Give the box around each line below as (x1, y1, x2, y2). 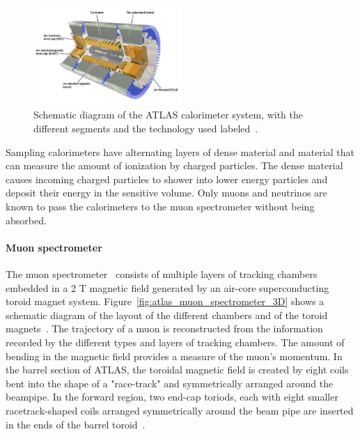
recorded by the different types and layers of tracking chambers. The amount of (6, 334, 345, 349)
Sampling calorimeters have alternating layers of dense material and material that (6, 144, 354, 159)
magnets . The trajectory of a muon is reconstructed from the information (6, 321, 323, 336)
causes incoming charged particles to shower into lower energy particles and (6, 171, 328, 186)
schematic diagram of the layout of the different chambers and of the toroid (6, 307, 328, 322)
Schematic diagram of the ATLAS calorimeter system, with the (33, 107, 303, 122)
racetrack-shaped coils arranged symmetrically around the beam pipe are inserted (6, 403, 354, 417)
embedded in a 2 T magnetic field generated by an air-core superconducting (6, 280, 329, 295)
